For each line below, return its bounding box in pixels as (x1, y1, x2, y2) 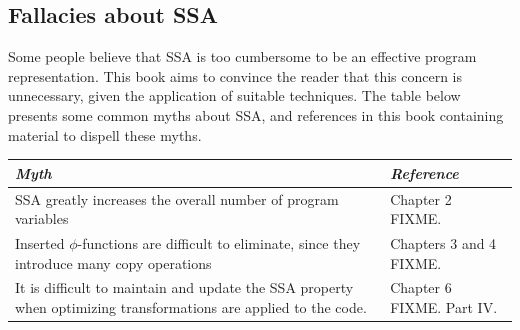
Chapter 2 (390, 188, 452, 209)
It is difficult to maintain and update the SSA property (15, 277, 354, 298)
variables (15, 208, 69, 229)
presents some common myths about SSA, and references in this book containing (8, 104, 504, 125)
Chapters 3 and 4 (390, 232, 497, 253)
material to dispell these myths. (8, 124, 202, 145)
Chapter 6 (390, 277, 452, 298)
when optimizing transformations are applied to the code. (15, 296, 367, 317)
